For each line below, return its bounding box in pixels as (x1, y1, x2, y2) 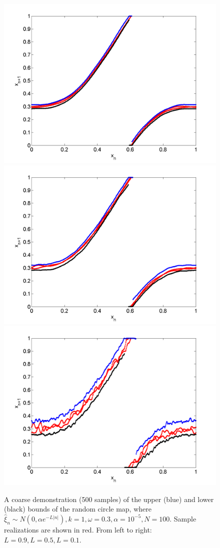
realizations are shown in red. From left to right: (4, 524, 152, 535)
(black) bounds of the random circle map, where (4, 504, 151, 514)
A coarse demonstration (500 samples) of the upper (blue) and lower (4, 494, 214, 504)
